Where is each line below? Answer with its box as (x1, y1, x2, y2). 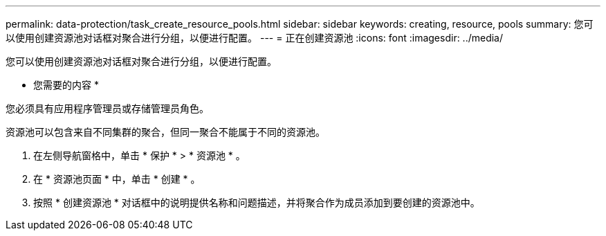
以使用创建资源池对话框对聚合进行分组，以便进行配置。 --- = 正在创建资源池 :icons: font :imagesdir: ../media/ (6, 32, 504, 44)
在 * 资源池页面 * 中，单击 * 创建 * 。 (33, 173, 201, 185)
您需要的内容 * (33, 79, 99, 91)
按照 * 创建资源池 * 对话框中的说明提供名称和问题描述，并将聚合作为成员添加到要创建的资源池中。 (33, 197, 480, 208)
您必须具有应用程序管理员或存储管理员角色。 (6, 102, 209, 114)
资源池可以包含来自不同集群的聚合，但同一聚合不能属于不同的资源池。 (6, 126, 325, 138)
